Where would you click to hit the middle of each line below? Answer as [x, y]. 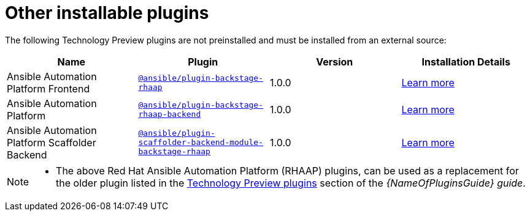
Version [335, 61]
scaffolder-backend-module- [201, 143]
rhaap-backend [170, 114]
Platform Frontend [48, 88]
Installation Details [466, 61]
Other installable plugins [107, 13]
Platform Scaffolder [52, 142]
